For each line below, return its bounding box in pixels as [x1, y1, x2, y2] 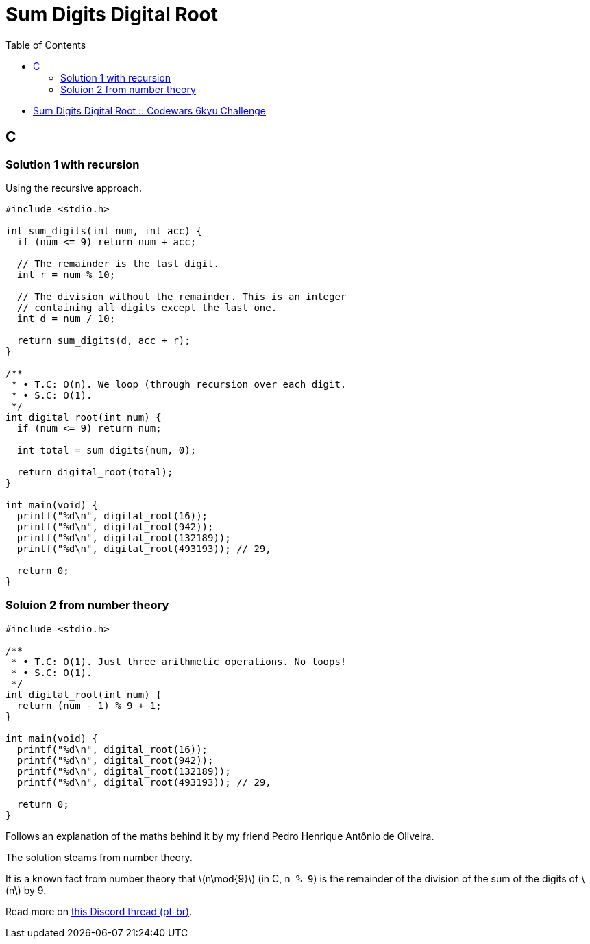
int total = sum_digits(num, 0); [16, 444, 197, 456]
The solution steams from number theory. [5, 851, 193, 863]
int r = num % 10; [16, 269, 116, 280]
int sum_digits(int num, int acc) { [5, 225, 202, 236]
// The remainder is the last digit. [16, 258, 219, 269]
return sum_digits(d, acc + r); [16, 334, 190, 346]
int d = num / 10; [16, 312, 116, 324]
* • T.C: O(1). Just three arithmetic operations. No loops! [11, 656, 347, 667]
